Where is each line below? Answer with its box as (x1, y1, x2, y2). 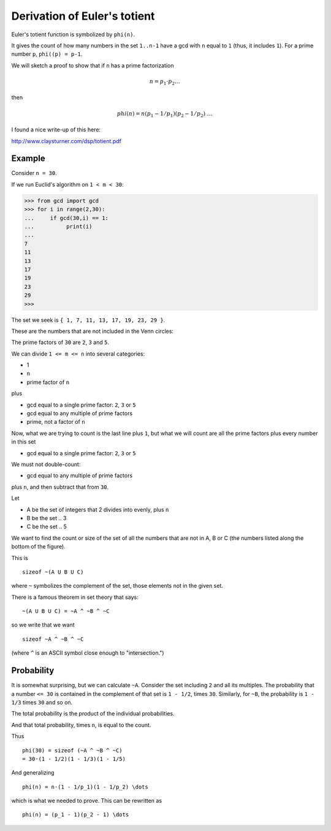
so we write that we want (11, 621, 75, 629)
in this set (11, 438, 36, 445)
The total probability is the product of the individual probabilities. (11, 710, 175, 717)
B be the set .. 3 (26, 514, 67, 521)
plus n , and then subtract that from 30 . (11, 483, 109, 491)
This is (11, 554, 28, 561)
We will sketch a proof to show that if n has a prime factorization (11, 61, 174, 69)
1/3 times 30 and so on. (11, 698, 73, 706)
